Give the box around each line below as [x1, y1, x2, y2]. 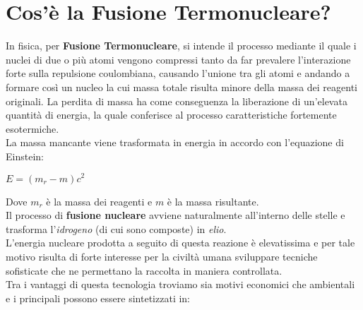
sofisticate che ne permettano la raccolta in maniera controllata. [6, 263, 282, 278]
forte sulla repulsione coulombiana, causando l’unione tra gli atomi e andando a [6, 66, 350, 81]
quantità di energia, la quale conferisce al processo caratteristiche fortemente [6, 107, 337, 122]
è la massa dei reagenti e [46, 193, 153, 208]
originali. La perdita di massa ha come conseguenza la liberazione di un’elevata [6, 93, 347, 108]
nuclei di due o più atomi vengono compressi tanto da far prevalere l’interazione [6, 52, 351, 66]
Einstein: [6, 148, 44, 163]
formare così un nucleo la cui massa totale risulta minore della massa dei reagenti [6, 79, 357, 94]
